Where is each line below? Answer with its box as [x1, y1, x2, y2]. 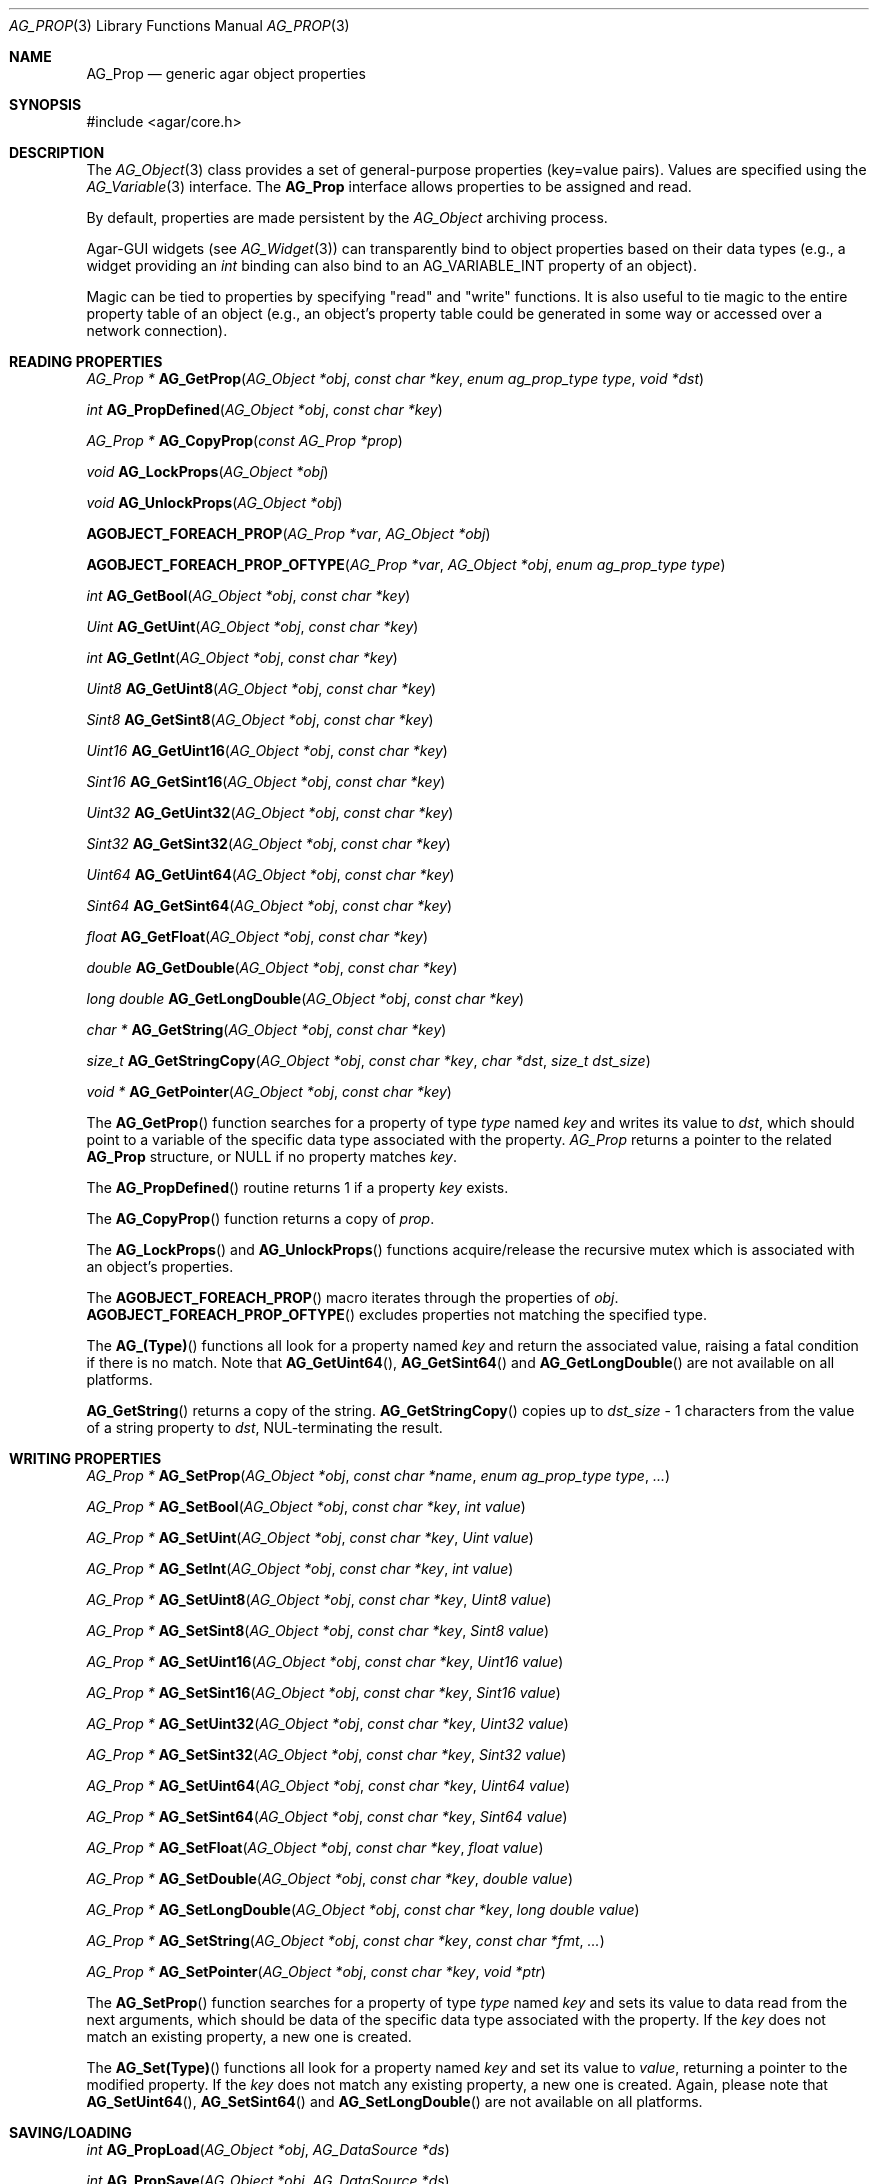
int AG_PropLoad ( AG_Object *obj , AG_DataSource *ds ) [86, 2141, 450, 2158]
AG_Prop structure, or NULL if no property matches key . [86, 1148, 457, 1165]
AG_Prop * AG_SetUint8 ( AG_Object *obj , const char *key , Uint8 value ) [86, 1591, 552, 1608]
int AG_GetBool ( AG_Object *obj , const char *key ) [86, 587, 411, 604]
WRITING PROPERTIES [9, 1450, 162, 1467]
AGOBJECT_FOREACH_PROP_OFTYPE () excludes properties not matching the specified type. [86, 1306, 708, 1323]
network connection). [86, 322, 228, 339]
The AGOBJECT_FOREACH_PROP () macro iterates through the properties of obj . [86, 1289, 619, 1306]
